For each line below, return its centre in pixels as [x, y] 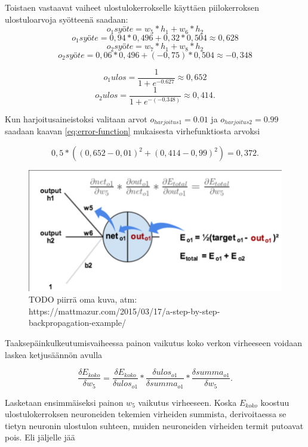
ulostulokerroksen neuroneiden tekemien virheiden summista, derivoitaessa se [146, 414]
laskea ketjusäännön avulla [54, 354]
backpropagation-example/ [78, 323]
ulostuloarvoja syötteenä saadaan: [67, 19]
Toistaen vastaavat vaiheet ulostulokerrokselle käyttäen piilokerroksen [132, 7]
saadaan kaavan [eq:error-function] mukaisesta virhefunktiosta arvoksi [133, 131]
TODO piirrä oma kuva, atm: [83, 299]
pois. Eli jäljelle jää [40, 437]
